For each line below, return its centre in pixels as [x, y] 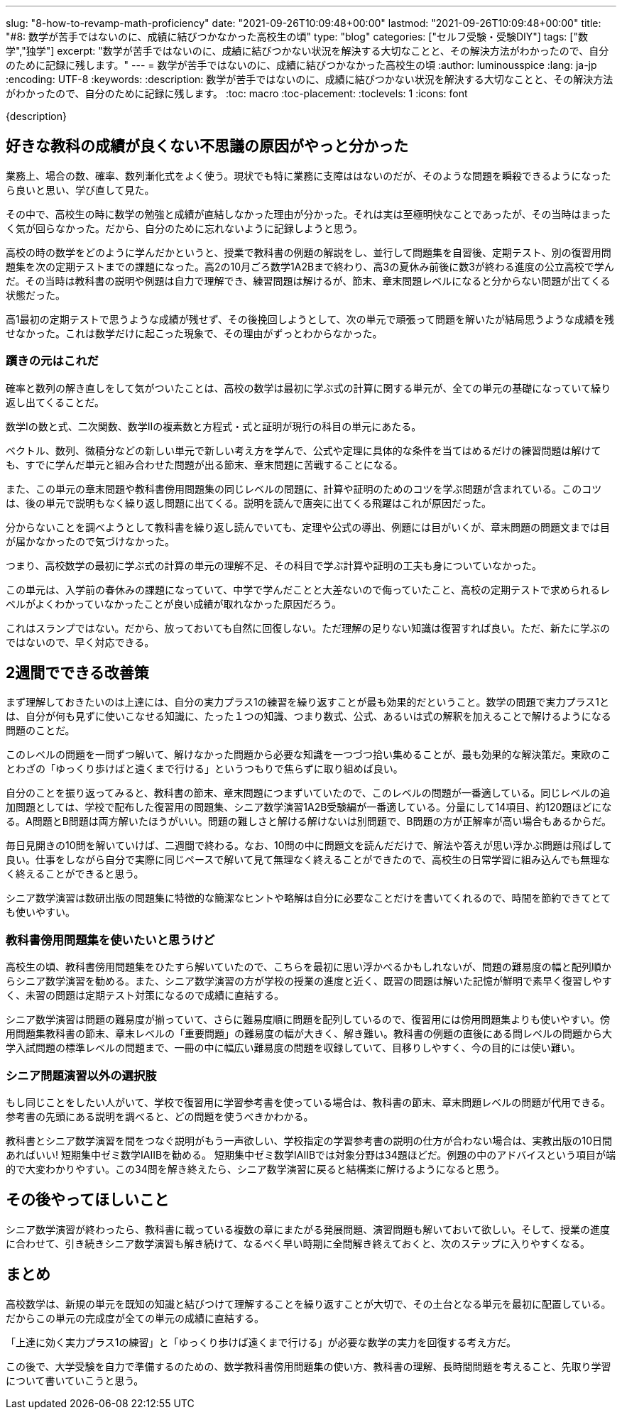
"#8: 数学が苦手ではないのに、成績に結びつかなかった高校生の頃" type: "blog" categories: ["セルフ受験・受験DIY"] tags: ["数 [297, 37]
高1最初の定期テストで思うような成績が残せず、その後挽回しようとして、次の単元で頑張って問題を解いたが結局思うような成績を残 [310, 319]
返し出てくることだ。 [55, 402]
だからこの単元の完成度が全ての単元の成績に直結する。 [135, 1318]
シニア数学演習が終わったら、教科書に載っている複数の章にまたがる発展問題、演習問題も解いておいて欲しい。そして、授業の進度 [308, 1229]
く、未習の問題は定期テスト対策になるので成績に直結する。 [145, 995]
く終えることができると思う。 [75, 874]
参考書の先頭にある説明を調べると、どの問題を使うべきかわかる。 [160, 1116]
